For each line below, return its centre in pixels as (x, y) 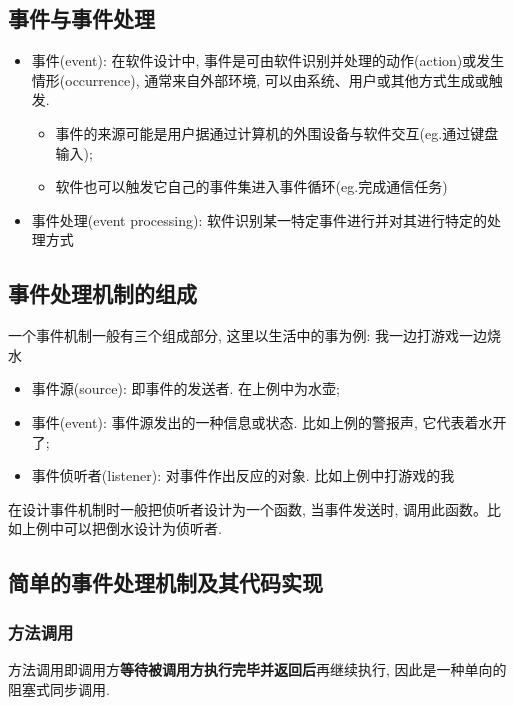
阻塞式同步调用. (59, 688)
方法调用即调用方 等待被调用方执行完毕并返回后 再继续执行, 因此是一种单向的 (257, 668)
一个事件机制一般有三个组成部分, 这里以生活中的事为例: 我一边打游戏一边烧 (255, 335)
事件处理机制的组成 (102, 293)
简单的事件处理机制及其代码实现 (165, 582)
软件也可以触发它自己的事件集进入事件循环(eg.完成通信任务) (251, 186)
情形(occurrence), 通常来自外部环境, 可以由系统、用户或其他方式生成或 (260, 79)
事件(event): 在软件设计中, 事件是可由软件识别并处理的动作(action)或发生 (268, 60)
